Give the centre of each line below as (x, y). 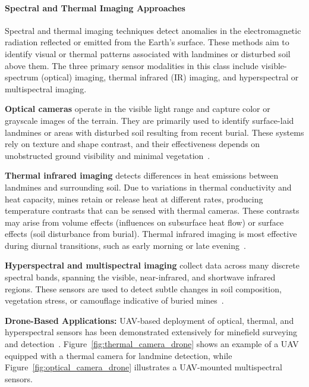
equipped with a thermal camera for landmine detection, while (119, 355)
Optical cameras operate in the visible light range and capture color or (138, 109)
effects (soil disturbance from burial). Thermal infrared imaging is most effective (151, 234)
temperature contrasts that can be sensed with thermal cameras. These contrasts (152, 210)
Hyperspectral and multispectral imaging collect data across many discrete (152, 265)
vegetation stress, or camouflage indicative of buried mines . (114, 300)
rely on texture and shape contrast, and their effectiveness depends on (133, 144)
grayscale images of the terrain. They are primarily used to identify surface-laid (149, 120)
